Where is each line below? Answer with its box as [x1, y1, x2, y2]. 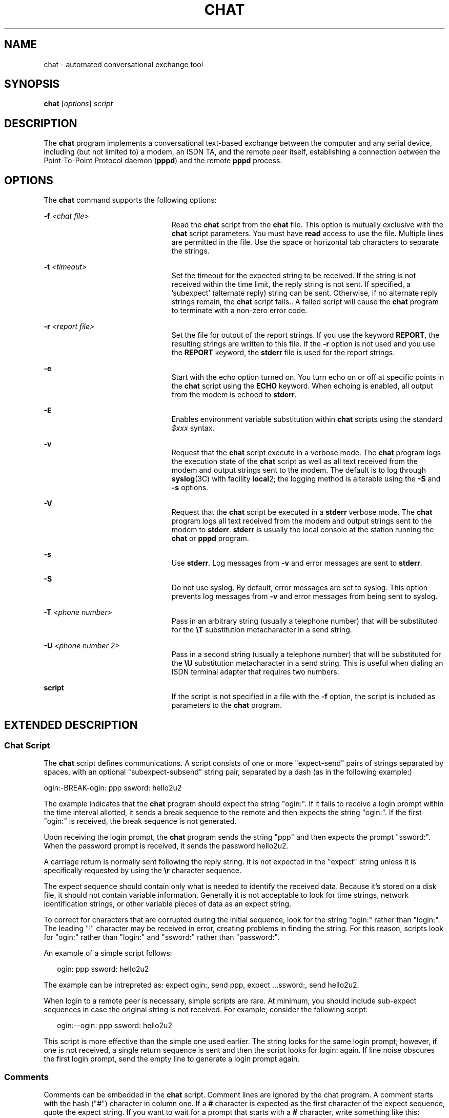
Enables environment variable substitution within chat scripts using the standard [171, 415, 443, 424]
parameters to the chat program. [171, 701, 282, 710]
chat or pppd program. [171, 534, 249, 543]
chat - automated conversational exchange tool [44, 60, 203, 69]
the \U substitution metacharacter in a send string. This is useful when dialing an [171, 659, 443, 668]
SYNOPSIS [4, 78, 60, 91]
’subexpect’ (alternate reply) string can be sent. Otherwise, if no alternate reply [171, 288, 438, 298]
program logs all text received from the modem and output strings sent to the [171, 516, 432, 526]
